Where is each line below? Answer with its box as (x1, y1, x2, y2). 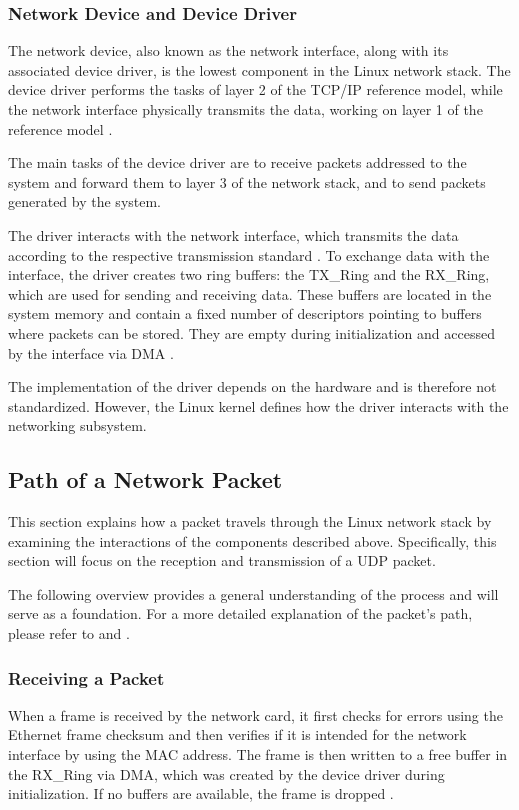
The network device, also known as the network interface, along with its (8, 40, 449, 61)
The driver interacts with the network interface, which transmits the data (8, 224, 459, 245)
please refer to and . (8, 623, 130, 644)
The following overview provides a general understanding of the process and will (8, 583, 499, 604)
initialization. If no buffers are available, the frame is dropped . (8, 783, 394, 804)
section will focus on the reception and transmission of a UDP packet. (8, 550, 436, 571)
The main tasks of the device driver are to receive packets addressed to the (8, 152, 467, 173)
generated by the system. (8, 191, 162, 212)
